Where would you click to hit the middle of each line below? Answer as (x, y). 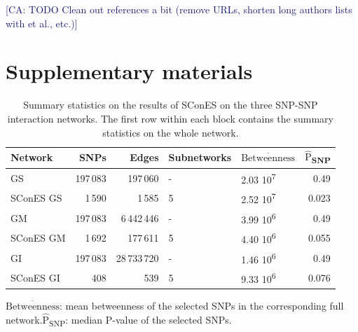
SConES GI (35, 278)
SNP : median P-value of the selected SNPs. (140, 320)
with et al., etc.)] (42, 23)
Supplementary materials (129, 71)
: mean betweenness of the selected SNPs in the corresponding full (201, 305)
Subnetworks (200, 157)
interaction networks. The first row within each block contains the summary (170, 118)
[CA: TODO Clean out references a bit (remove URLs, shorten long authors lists (179, 9)
